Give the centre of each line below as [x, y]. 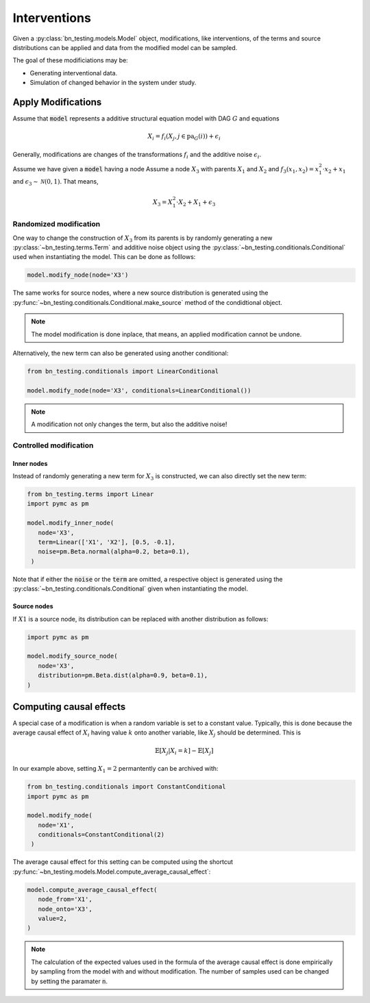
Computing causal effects [69, 707]
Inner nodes [30, 463]
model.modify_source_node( [72, 656]
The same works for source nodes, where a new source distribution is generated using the [140, 293]
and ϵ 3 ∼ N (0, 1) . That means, [56, 182]
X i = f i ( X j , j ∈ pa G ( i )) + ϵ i [184, 137]
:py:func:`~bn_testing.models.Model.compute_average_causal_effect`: [112, 871]
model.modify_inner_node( [71, 523]
